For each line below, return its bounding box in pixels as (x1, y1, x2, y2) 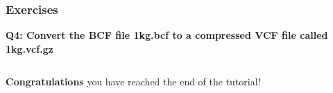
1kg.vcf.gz (6, 41, 53, 56)
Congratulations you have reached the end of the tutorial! (6, 74, 261, 89)
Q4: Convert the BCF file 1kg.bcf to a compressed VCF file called (6, 28, 328, 42)
